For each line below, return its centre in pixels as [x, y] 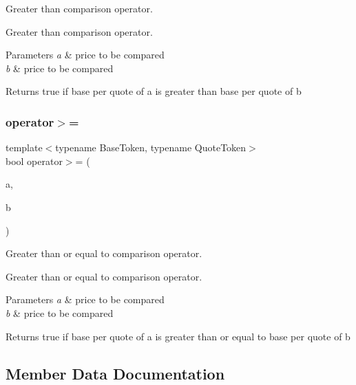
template [24, 147]
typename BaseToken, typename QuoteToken [151, 147]
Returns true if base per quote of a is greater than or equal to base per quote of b [178, 336]
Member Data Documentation [115, 373]
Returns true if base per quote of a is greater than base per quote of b [154, 91]
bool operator [34, 161]
